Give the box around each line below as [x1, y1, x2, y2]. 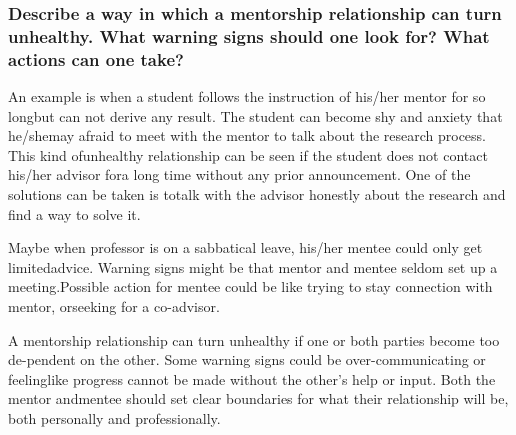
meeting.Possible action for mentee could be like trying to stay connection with [8, 276, 493, 297]
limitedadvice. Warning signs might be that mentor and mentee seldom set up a [8, 256, 498, 277]
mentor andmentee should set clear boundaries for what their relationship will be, [8, 388, 509, 409]
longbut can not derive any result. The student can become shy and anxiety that [8, 105, 503, 126]
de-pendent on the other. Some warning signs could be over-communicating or [8, 349, 486, 370]
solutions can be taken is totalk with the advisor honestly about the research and [8, 184, 506, 205]
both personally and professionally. [8, 407, 221, 428]
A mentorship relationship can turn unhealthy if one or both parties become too [8, 329, 500, 350]
